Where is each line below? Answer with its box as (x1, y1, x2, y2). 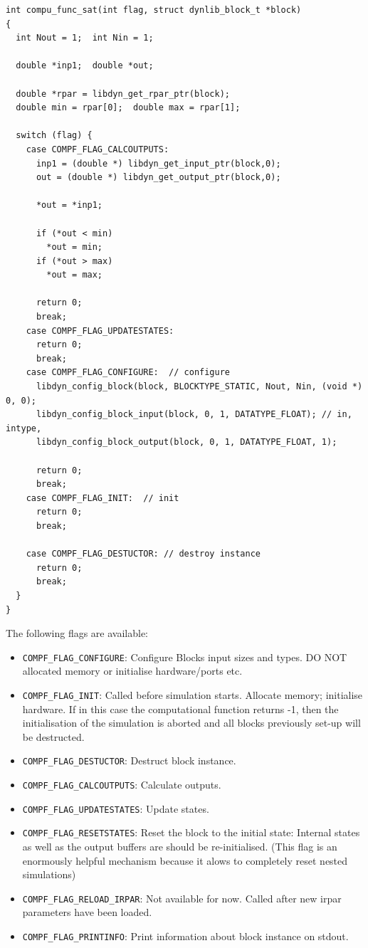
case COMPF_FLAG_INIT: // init (26, 493, 179, 503)
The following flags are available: (6, 626, 149, 641)
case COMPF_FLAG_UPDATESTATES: (26, 325, 174, 336)
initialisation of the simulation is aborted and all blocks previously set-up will (22, 715, 361, 730)
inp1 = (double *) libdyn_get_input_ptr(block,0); (36, 158, 281, 169)
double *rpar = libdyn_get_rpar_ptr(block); (16, 88, 230, 99)
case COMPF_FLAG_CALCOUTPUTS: (26, 144, 169, 154)
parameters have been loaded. (22, 905, 152, 920)
